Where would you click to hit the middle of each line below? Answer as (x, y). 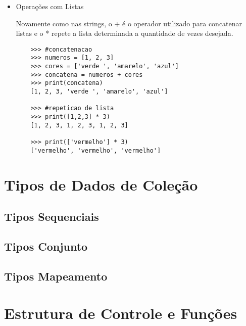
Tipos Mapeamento (56, 276)
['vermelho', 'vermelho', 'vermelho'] (96, 150)
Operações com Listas (50, 6)
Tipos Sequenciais (52, 217)
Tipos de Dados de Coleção (101, 184)
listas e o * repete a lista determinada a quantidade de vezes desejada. (125, 33)
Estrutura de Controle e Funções (121, 313)
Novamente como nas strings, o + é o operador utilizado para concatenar (129, 23)
